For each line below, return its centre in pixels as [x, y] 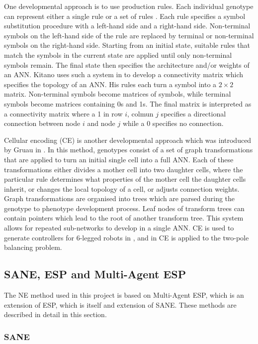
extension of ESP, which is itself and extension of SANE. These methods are [120, 304]
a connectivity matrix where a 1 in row [63, 113]
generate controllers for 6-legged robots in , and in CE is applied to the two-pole [127, 237]
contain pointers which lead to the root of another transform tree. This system [124, 218]
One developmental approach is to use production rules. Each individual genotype [129, 6]
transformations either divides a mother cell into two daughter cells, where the [124, 169]
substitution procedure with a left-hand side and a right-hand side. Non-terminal [127, 26]
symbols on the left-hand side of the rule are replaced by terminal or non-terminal [129, 35]
